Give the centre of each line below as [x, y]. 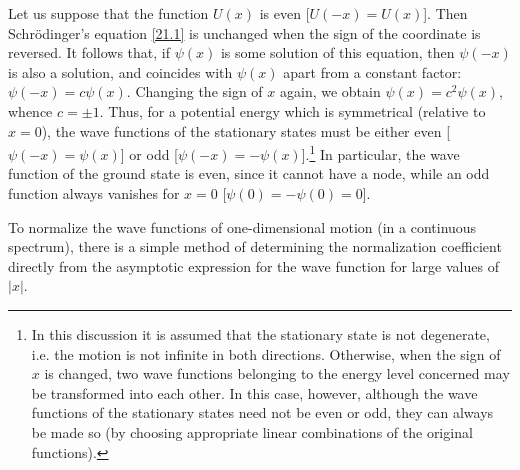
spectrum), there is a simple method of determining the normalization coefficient [255, 246]
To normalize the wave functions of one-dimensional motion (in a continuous [242, 226]
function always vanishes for [94, 193]
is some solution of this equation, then [337, 52]
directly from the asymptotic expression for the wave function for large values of [253, 265]
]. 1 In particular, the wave [380, 152]
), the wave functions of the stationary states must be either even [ [246, 130]
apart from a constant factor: [372, 71]
